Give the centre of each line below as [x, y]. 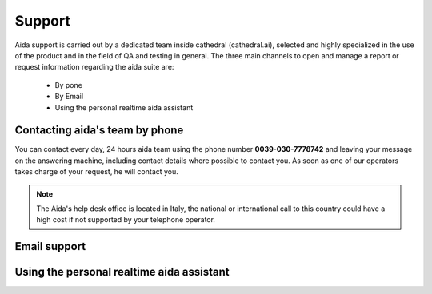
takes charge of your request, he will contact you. [97, 172]
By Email [69, 97]
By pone [69, 85]
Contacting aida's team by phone [99, 131]
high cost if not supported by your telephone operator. [126, 220]
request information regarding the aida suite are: [94, 67]
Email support [50, 246]
